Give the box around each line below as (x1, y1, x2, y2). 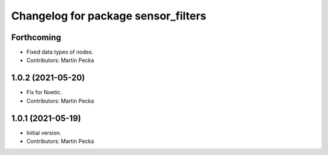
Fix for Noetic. (26, 89, 62, 96)
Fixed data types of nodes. (26, 49, 94, 56)
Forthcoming (11, 32, 61, 43)
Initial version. (26, 129, 62, 136)
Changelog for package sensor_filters (11, 9, 207, 22)
